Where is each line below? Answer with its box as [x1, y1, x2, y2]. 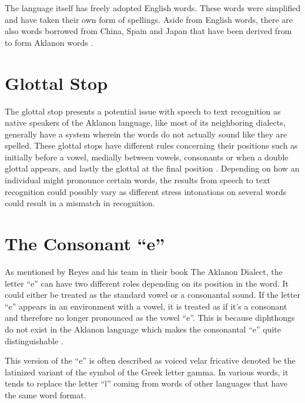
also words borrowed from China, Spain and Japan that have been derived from [5, 25, 292, 37]
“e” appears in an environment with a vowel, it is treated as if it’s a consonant [5, 300, 287, 312]
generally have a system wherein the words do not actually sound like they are [5, 127, 287, 140]
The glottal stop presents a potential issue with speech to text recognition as [5, 105, 281, 117]
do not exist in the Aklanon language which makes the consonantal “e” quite [5, 323, 281, 335]
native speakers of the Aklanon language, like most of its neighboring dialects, [5, 116, 286, 129]
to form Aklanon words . [5, 36, 93, 48]
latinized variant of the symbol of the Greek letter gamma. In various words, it [5, 365, 289, 378]
